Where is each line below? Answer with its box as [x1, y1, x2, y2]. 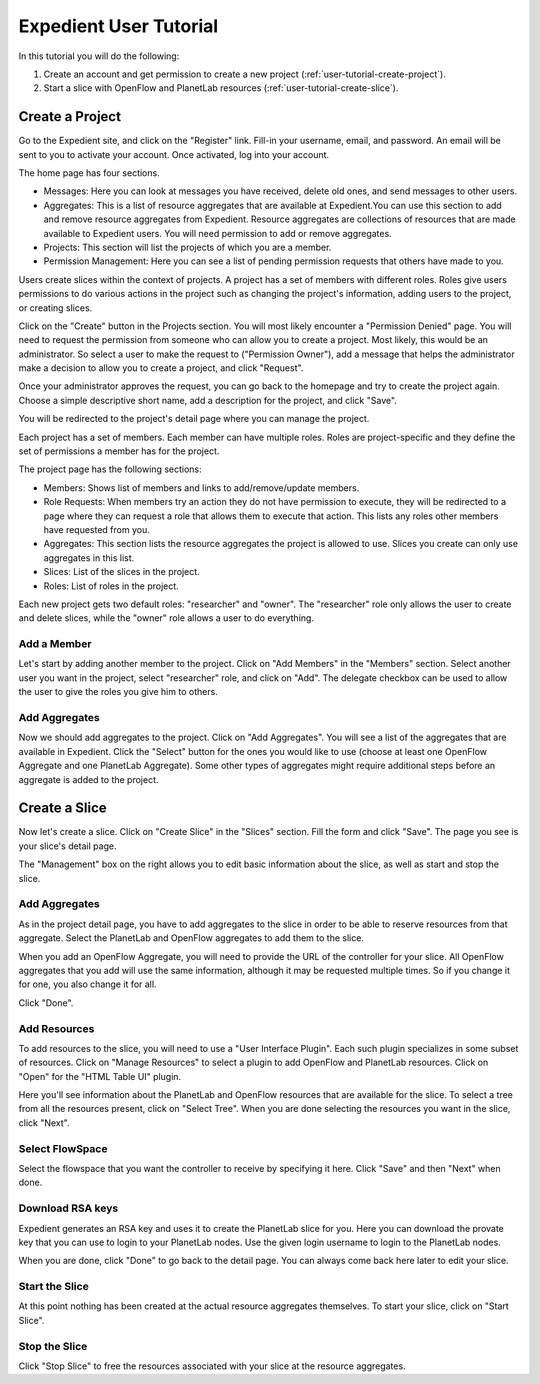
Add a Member [18, 637, 92, 651]
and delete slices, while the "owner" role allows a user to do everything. [18, 612, 315, 624]
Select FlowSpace [18, 1141, 108, 1155]
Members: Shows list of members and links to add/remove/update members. [43, 481, 360, 494]
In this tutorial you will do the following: [18, 50, 180, 62]
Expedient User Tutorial [18, 15, 219, 37]
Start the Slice [18, 1280, 89, 1294]
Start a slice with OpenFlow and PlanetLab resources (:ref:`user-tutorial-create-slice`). [43, 82, 399, 94]
